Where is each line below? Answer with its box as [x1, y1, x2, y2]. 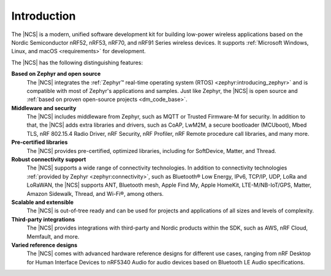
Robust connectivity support [11, 156, 86, 163]
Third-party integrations [11, 215, 75, 223]
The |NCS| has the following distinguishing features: [11, 59, 143, 66]
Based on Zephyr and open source [11, 70, 101, 78]
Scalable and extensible [11, 198, 74, 206]
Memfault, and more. [26, 233, 80, 240]
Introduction [11, 9, 76, 23]
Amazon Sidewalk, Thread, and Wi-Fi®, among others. [26, 190, 164, 197]
